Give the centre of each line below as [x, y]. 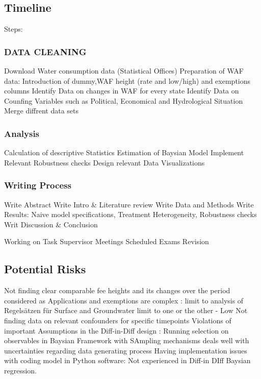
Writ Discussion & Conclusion [51, 224]
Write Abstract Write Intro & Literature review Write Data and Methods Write [129, 204]
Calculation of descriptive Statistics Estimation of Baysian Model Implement [124, 152]
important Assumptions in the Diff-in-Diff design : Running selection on [116, 330]
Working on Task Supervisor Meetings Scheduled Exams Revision [107, 241]
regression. [21, 370]
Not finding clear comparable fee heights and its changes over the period [117, 290]
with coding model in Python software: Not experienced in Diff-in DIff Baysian [127, 360]
